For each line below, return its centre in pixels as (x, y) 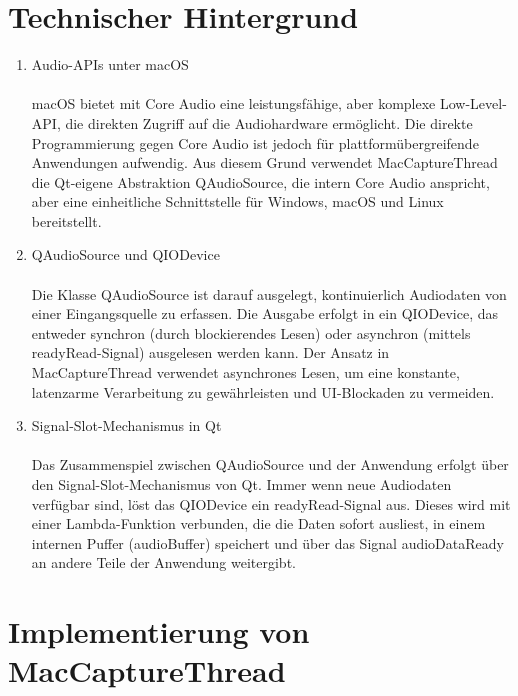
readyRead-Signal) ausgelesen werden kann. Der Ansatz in (210, 352)
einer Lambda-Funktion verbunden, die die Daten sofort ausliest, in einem (258, 523)
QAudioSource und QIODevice (125, 254)
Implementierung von (159, 631)
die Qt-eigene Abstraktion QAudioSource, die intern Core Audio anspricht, (260, 181)
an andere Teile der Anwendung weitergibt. (163, 562)
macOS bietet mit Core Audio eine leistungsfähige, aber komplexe (233, 103)
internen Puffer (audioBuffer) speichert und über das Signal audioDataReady (267, 542)
